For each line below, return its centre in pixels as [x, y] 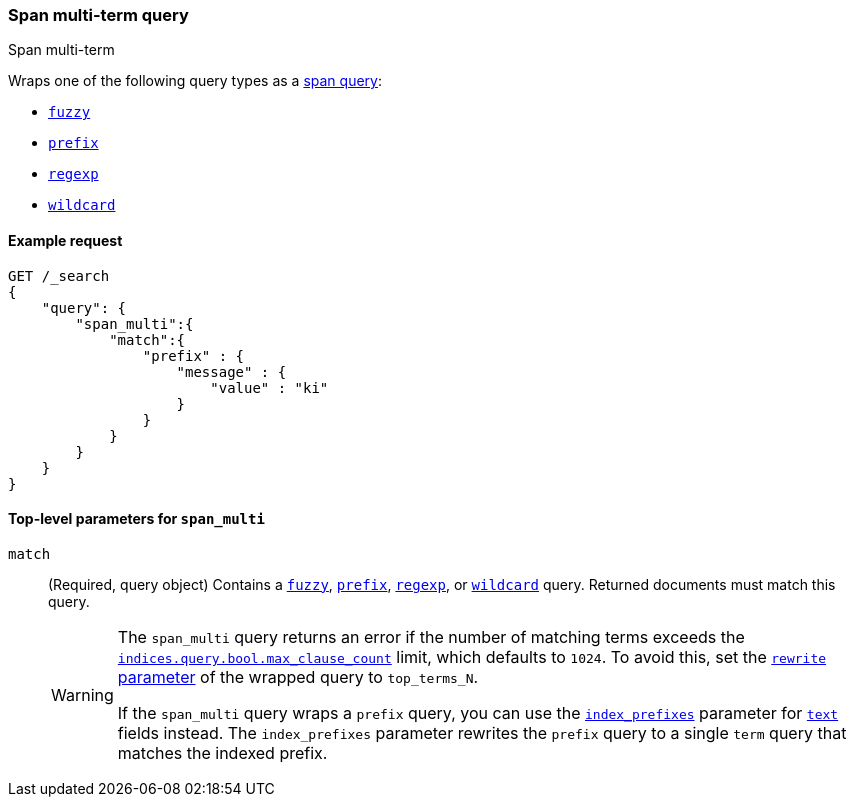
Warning [82, 694]
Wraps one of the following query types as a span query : [195, 81]
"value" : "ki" [269, 387]
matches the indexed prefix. [222, 752]
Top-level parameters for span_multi [136, 519]
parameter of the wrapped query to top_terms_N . [298, 676]
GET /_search [59, 275]
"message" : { [231, 371]
